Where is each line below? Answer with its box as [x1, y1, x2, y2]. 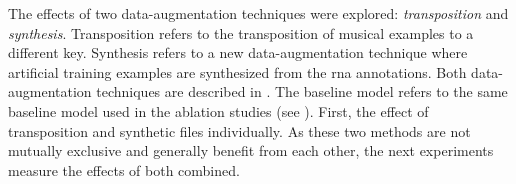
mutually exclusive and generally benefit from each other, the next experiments [8, 140, 494, 161]
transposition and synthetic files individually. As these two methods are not [8, 120, 471, 141]
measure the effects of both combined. [8, 159, 240, 180]
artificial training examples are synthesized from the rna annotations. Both [8, 61, 467, 82]
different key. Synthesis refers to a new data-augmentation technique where [8, 42, 468, 63]
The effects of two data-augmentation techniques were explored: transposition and [8, 3, 509, 23]
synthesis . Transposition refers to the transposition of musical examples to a [8, 22, 474, 43]
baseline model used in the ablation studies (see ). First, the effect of [8, 100, 429, 121]
